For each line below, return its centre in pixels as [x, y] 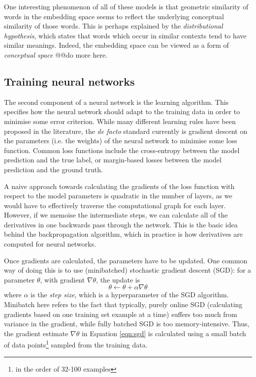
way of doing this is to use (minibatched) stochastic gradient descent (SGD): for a [128, 270]
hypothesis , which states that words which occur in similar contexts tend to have [125, 35]
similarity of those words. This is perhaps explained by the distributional [113, 26]
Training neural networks [69, 81]
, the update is [118, 279]
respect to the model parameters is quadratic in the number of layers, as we [118, 196]
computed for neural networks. [50, 244]
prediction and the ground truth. [53, 169]
